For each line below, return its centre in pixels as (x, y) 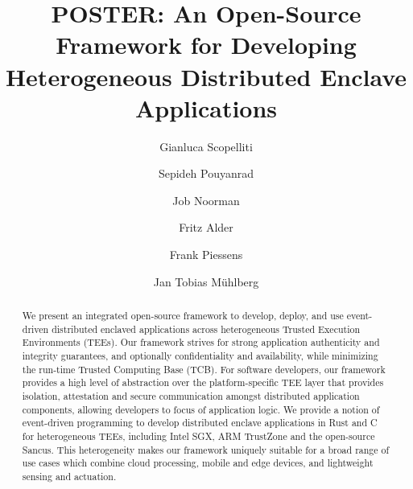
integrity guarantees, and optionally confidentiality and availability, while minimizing (200, 356)
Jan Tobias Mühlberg (206, 281)
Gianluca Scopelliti (206, 146)
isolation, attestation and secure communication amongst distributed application (191, 395)
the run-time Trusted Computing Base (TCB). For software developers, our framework (204, 369)
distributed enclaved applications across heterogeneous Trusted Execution (206, 329)
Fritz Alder (206, 227)
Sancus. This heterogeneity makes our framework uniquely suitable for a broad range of (206, 449)
